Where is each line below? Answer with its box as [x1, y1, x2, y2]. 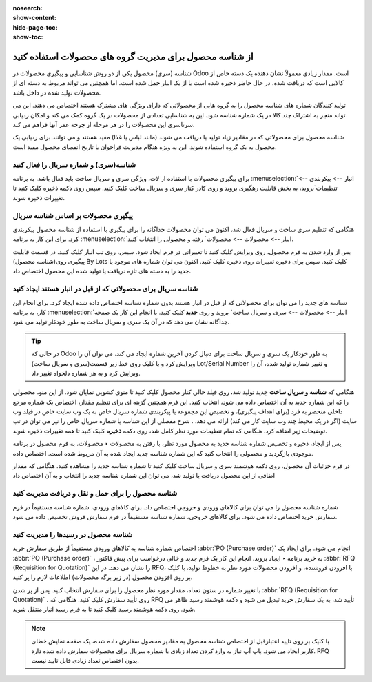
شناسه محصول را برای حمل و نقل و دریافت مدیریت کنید [12, 489, 178, 498]
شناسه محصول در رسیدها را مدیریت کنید [12, 529, 133, 539]
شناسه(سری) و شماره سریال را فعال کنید [12, 159, 136, 169]
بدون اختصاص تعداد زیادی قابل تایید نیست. [31, 656, 139, 665]
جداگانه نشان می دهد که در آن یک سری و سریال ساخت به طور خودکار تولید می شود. [12, 318, 230, 326]
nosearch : [12, 4, 43, 12]
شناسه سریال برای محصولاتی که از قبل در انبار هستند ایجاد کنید [12, 284, 198, 293]
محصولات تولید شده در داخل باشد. [12, 88, 101, 97]
